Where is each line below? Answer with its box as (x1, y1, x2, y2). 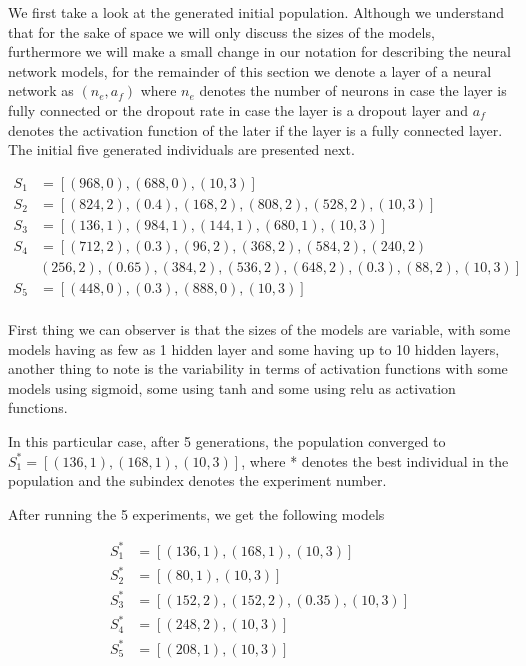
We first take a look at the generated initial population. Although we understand (8, 2, 505, 22)
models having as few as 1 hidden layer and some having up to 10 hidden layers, (8, 338, 500, 359)
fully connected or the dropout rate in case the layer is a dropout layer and (8, 99, 469, 120)
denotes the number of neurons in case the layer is (199, 80, 507, 101)
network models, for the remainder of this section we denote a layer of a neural (8, 60, 492, 81)
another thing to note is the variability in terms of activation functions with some (8, 358, 508, 379)
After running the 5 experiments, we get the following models (8, 503, 385, 524)
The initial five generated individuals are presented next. (8, 139, 355, 160)
